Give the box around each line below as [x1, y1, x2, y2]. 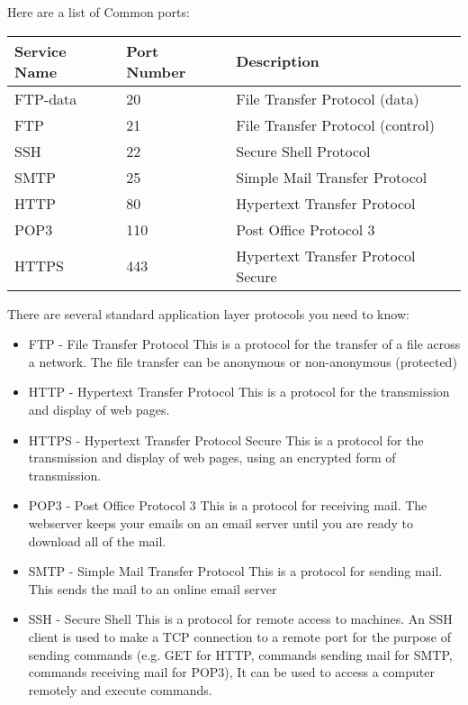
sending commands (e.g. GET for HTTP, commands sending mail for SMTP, [28, 645, 453, 664]
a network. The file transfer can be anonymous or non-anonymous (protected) [28, 352, 457, 371]
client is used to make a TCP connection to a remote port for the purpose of [28, 627, 451, 645]
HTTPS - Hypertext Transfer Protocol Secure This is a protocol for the [28, 430, 424, 449]
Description [236, 50, 319, 72]
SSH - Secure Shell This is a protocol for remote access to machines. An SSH [28, 609, 453, 628]
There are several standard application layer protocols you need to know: [7, 304, 409, 323]
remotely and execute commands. [28, 680, 212, 699]
